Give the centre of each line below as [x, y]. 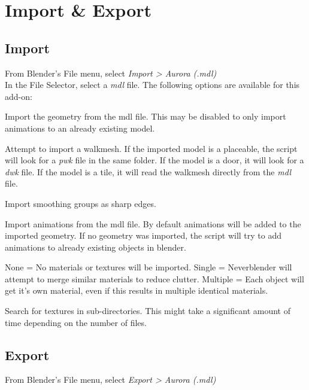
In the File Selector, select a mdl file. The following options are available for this [152, 85]
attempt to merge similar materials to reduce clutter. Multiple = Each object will [154, 278]
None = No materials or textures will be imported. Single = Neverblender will [149, 267]
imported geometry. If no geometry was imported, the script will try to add [143, 235]
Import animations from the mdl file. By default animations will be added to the [153, 223]
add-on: [19, 96]
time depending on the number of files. [76, 322]
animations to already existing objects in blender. [96, 247]
